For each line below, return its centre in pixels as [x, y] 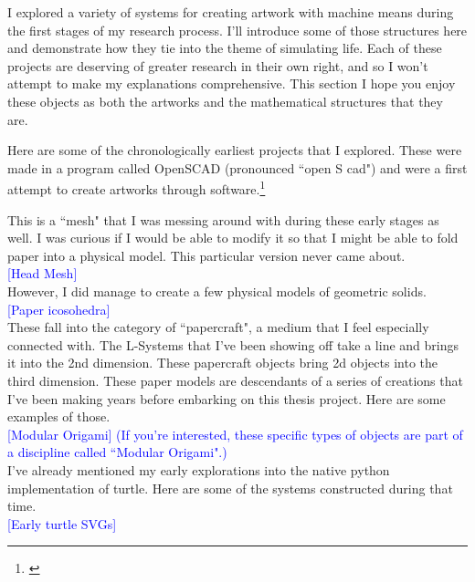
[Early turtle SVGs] [62, 523]
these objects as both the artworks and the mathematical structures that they [225, 101]
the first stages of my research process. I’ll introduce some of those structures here [237, 30]
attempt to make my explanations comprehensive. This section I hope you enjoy [232, 83]
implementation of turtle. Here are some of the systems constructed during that [230, 488]
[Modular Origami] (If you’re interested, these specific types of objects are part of [235, 434]
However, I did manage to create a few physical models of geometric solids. [217, 291]
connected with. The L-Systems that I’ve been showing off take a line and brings [233, 344]
